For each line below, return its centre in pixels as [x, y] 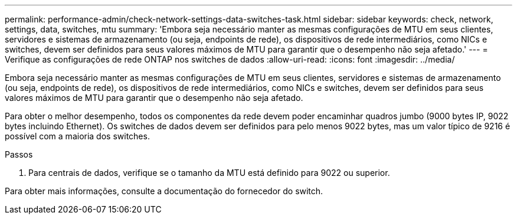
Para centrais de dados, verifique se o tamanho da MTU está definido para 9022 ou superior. [209, 173]
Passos [19, 154]
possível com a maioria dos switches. [77, 136]
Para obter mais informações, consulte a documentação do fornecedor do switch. [164, 191]
